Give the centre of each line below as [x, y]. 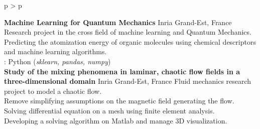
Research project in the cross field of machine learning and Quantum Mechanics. [128, 32]
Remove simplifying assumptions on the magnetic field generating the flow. [119, 101]
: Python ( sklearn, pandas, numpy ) [57, 61]
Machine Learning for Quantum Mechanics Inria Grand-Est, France [118, 22]
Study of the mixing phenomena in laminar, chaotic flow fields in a [122, 71]
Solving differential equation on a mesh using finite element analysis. [109, 110]
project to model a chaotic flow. [53, 91]
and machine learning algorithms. [55, 51]
